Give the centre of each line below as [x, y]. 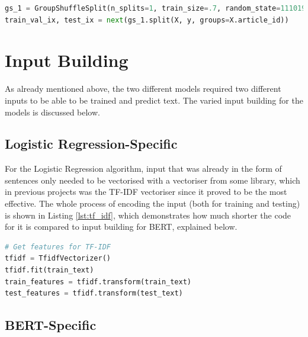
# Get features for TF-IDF [58, 247]
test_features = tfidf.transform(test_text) [94, 293]
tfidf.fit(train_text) [49, 270]
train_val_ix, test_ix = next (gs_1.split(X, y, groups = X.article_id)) [147, 20]
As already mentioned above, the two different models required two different [143, 89]
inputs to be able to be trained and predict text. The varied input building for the [154, 100]
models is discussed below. [52, 112]
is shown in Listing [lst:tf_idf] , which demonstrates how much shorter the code [148, 215]
